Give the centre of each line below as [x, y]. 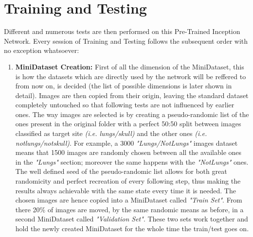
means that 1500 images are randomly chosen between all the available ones [128, 152]
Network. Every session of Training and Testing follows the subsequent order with [126, 41]
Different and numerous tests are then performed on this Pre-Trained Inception [122, 31]
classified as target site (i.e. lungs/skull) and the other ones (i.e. [111, 133]
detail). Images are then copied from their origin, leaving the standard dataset [132, 95]
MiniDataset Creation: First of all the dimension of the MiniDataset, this [130, 66]
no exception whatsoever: [42, 50]
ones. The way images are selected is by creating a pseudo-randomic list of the [132, 114]
